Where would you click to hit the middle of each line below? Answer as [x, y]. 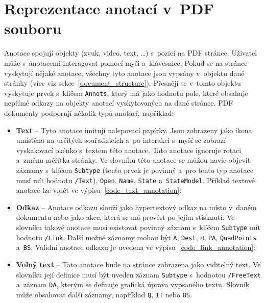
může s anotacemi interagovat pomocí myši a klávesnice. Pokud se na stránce [126, 62]
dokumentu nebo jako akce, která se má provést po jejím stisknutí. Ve [125, 217]
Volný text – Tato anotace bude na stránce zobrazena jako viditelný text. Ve [138, 264]
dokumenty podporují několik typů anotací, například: [89, 112]
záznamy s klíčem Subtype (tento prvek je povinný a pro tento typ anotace [135, 170]
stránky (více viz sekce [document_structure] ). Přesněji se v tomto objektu [123, 83]
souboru [33, 28]
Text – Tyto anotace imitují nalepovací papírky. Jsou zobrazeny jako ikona [134, 130]
